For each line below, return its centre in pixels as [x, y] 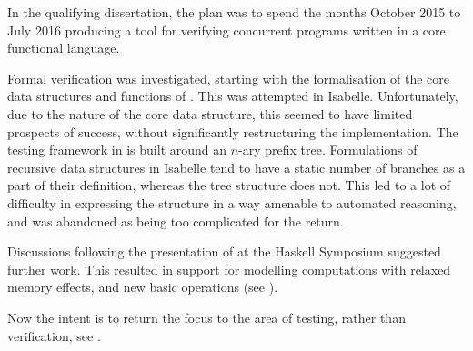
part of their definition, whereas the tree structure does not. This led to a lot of [229, 185]
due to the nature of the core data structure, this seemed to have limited [210, 113]
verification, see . [54, 335]
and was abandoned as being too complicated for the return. [176, 221]
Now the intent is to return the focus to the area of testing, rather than [206, 317]
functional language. [64, 48]
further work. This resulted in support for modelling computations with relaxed [229, 269]
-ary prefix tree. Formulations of [328, 150]
